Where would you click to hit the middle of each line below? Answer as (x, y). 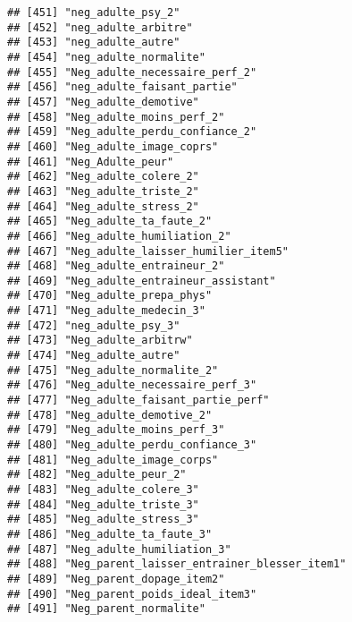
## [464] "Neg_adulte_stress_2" (103, 206)
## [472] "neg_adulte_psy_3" (94, 325)
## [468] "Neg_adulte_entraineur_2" (116, 266)
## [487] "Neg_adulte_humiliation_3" (119, 549)
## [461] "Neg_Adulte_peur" (91, 162)
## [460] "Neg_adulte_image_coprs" (113, 146)
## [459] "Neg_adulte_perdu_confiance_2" (132, 132)
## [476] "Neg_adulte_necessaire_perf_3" (132, 385)
